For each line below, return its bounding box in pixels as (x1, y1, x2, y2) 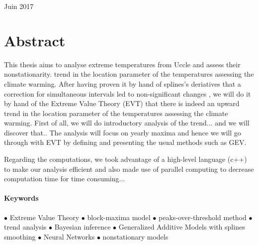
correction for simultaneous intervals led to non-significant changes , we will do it (4, 88, 251, 99)
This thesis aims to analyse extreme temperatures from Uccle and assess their (4, 59, 241, 69)
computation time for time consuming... (4, 173, 125, 184)
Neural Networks (43, 231, 95, 242)
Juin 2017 (4, 1, 34, 11)
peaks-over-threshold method (158, 212, 247, 222)
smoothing (4, 231, 36, 242)
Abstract (4, 30, 66, 50)
